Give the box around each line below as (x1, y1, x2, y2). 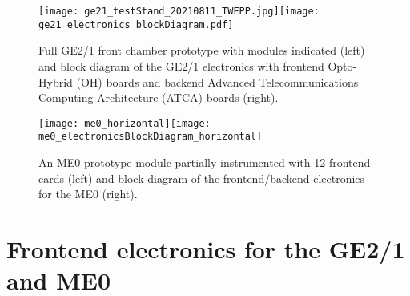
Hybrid (38, 73, 73, 90)
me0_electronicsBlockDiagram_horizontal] (38, 131, 263, 143)
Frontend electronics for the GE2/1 (6, 232, 405, 265)
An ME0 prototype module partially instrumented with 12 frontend (38, 154, 371, 170)
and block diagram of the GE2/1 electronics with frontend (38, 57, 324, 74)
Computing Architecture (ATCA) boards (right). (38, 89, 279, 106)
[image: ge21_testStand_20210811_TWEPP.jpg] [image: (38, 6, 320, 17)
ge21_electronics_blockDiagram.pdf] (38, 18, 234, 30)
